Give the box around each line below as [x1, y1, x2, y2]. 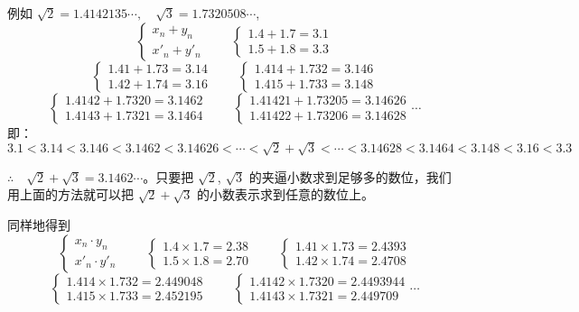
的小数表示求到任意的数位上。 [197, 185, 375, 204]
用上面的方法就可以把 [7, 185, 134, 204]
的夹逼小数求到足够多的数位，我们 [248, 167, 452, 186]
